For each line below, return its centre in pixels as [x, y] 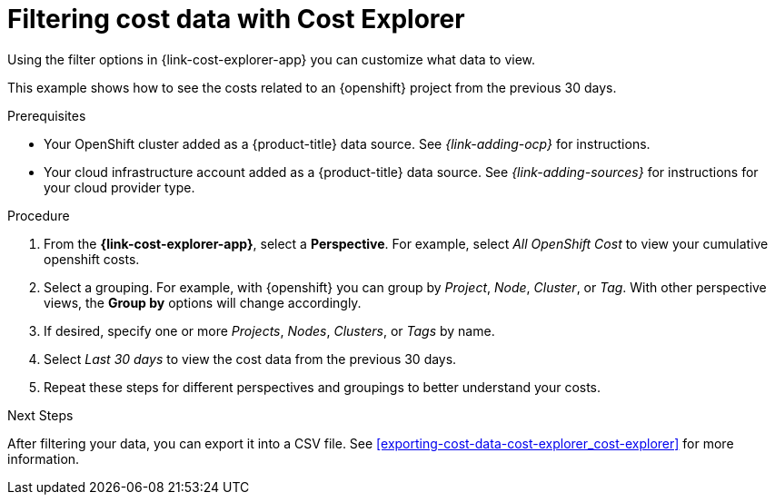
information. [44, 458]
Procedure [39, 215]
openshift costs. [92, 259]
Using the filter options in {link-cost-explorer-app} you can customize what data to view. [272, 59]
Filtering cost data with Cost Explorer [236, 19]
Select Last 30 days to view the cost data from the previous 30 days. [250, 359]
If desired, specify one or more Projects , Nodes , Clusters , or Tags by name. [269, 330]
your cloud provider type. [119, 187]
